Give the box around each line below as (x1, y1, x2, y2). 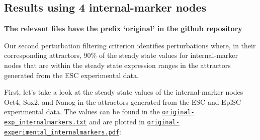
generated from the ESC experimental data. (4, 69, 139, 80)
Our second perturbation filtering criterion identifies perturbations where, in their (4, 40, 256, 50)
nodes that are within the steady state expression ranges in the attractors (4, 59, 231, 70)
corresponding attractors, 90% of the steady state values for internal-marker (4, 50, 238, 60)
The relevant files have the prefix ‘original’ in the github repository (4, 23, 242, 34)
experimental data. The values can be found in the (4, 106, 160, 117)
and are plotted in (89, 116, 145, 127)
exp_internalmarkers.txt (4, 119, 87, 126)
